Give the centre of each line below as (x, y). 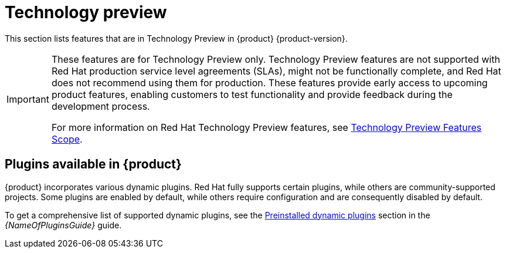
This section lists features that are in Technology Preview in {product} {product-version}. (176, 38)
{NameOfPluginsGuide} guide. (63, 225)
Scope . (67, 139)
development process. (101, 106)
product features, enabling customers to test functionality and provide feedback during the (252, 94)
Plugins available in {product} (93, 164)
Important (28, 99)
